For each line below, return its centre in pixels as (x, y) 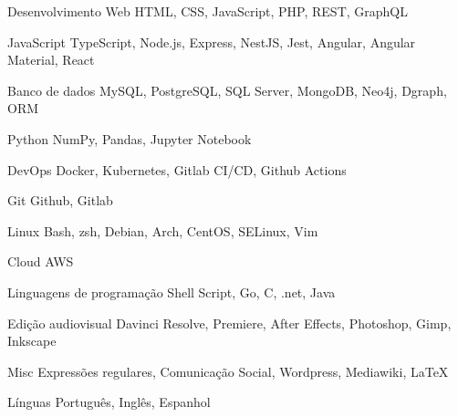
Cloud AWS (41, 261)
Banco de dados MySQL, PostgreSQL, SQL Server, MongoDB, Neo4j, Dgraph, (227, 90)
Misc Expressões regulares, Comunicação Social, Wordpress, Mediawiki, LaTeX (228, 371)
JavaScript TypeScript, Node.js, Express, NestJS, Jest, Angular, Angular (212, 42)
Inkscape (32, 341)
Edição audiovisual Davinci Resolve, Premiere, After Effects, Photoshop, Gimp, (229, 323)
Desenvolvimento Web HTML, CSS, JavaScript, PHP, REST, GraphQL (208, 11)
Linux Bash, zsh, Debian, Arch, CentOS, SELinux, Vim (163, 230)
